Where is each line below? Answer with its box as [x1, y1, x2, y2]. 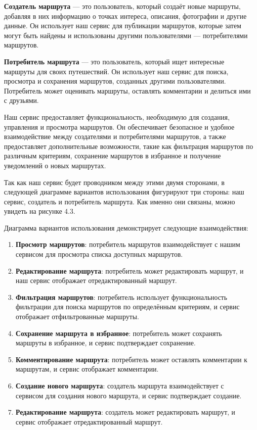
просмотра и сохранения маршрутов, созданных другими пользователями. [4, 76, 226, 86]
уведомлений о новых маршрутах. [4, 160, 106, 170]
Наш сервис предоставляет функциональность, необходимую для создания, [4, 111, 230, 122]
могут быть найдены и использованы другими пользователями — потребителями [4, 30, 248, 40]
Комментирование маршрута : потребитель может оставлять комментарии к [15, 354, 248, 364]
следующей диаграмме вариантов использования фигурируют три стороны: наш [4, 187, 245, 197]
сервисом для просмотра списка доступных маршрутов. [15, 249, 183, 259]
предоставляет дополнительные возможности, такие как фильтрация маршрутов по [4, 141, 253, 151]
